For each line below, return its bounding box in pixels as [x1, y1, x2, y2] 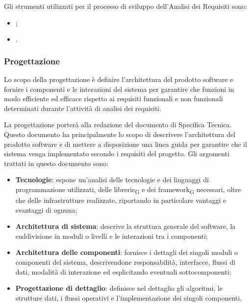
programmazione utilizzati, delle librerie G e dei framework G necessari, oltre [15, 184, 241, 195]
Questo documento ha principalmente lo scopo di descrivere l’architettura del [4, 129, 236, 139]
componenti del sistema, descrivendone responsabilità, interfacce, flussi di [15, 257, 236, 267]
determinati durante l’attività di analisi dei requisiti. [4, 103, 162, 113]
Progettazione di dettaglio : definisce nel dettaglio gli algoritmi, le [15, 283, 223, 293]
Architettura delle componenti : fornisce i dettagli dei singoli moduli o [15, 247, 238, 257]
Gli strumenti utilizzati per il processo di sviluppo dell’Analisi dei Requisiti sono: [4, 1, 248, 11]
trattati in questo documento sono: [4, 158, 108, 168]
